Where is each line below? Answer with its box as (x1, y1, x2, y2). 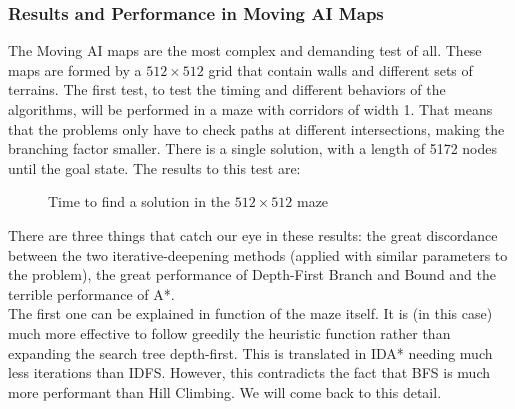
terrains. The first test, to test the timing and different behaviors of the (8, 79, 446, 100)
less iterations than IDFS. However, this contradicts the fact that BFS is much (8, 362, 490, 383)
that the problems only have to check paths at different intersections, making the (8, 118, 505, 139)
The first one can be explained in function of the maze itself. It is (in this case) (8, 303, 493, 324)
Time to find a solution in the (48, 191, 231, 212)
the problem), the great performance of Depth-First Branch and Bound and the (8, 264, 497, 285)
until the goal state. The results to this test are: (8, 157, 301, 178)
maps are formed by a (8, 59, 142, 80)
